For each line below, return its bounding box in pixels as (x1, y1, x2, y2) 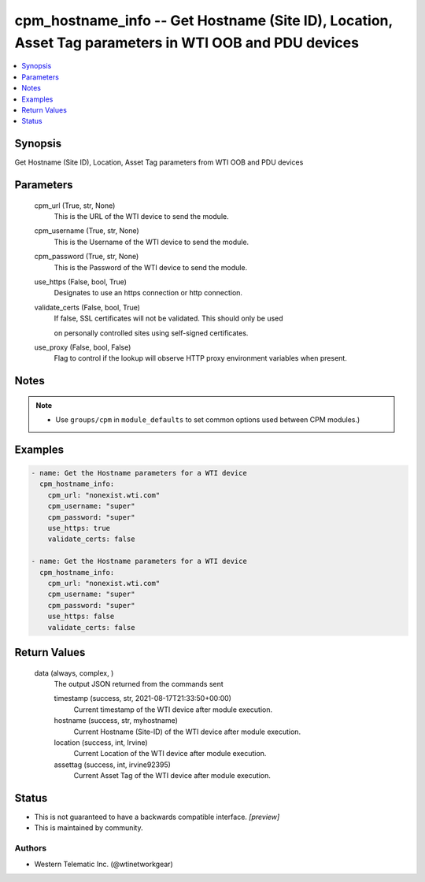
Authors (14, 843, 47, 854)
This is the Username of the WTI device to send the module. (54, 237, 249, 246)
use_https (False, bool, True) (34, 276, 128, 287)
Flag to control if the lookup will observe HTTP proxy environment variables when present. (54, 354, 348, 363)
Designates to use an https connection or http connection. (54, 288, 243, 298)
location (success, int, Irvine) (54, 737, 149, 747)
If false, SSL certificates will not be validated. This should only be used (54, 313, 283, 323)
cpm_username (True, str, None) (34, 226, 139, 235)
